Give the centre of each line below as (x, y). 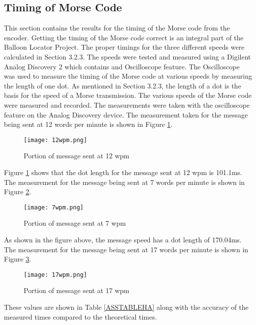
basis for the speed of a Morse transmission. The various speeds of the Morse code (128, 95)
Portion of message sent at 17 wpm (77, 290)
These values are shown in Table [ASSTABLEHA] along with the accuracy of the (126, 307)
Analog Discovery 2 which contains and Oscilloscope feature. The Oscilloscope (122, 66)
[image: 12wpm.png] (55, 140)
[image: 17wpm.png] (55, 275)
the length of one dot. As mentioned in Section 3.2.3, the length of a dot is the (123, 85)
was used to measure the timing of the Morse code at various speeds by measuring (128, 76)
